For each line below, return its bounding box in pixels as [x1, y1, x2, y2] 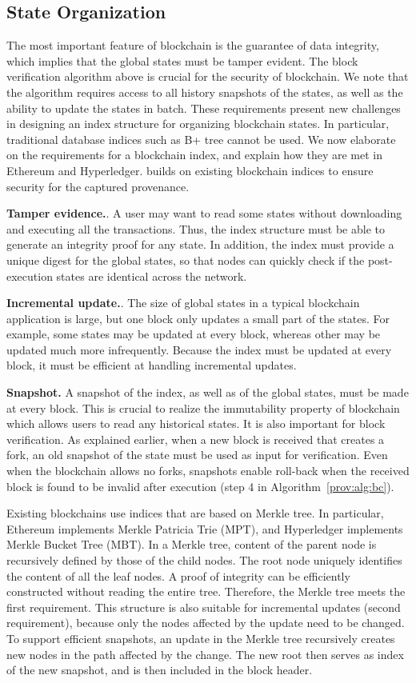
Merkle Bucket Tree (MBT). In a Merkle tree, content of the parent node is [6, 536, 377, 553]
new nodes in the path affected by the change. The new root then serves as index [6, 645, 404, 662]
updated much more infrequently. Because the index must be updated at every [6, 341, 392, 357]
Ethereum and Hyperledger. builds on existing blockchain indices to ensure [6, 162, 374, 178]
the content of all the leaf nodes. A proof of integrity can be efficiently [6, 567, 350, 584]
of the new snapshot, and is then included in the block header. [6, 661, 313, 678]
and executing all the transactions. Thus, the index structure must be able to [6, 220, 386, 237]
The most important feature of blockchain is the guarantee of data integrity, [6, 37, 379, 54]
